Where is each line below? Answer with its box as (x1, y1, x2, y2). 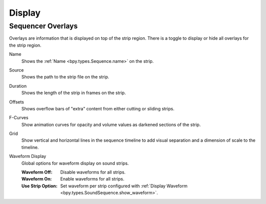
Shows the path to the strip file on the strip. (21, 74, 109, 80)
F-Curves (9, 115, 29, 121)
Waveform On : (21, 176, 52, 182)
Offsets (9, 99, 24, 105)
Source (9, 67, 24, 73)
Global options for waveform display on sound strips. (21, 160, 129, 166)
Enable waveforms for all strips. (60, 176, 125, 182)
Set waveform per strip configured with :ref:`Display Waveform (60, 183, 188, 189)
